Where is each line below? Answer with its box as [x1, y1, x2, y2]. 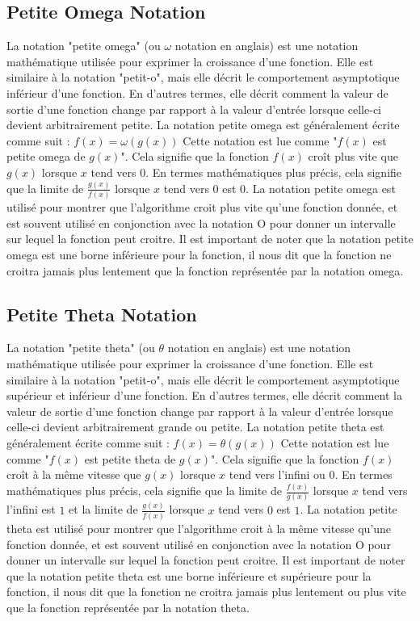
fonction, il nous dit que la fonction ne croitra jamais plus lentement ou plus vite [6, 583, 406, 600]
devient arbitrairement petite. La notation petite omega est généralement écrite [6, 116, 400, 133]
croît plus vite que [308, 148, 398, 165]
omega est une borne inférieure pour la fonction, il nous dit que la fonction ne [6, 245, 392, 262]
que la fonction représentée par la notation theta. [6, 598, 250, 615]
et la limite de [69, 501, 138, 518]
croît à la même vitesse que [6, 466, 141, 483]
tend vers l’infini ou [229, 466, 325, 483]
